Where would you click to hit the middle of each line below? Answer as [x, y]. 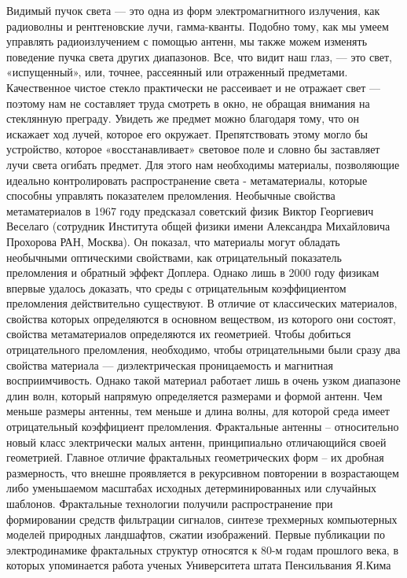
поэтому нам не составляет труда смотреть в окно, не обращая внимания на [188, 103]
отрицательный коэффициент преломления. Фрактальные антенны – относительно [203, 427]
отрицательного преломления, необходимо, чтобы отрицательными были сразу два [203, 350]
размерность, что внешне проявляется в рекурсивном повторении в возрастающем [203, 472]
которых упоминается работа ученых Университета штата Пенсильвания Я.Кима [199, 565]
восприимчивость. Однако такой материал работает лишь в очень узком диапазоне [203, 380]
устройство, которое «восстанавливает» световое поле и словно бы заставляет [193, 149]
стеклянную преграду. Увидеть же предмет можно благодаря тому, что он [183, 118]
